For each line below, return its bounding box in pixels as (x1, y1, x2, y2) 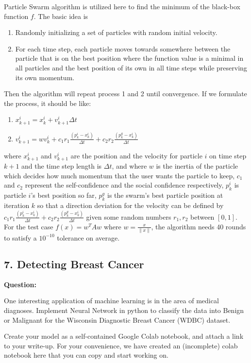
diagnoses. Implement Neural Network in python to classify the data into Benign (4, 305, 244, 315)
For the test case (4, 221, 53, 231)
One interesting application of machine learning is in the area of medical (4, 295, 219, 306)
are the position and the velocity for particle (70, 150, 202, 160)
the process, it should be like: (4, 98, 91, 108)
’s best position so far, (31, 190, 97, 200)
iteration (4, 200, 30, 210)
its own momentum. (15, 72, 75, 82)
